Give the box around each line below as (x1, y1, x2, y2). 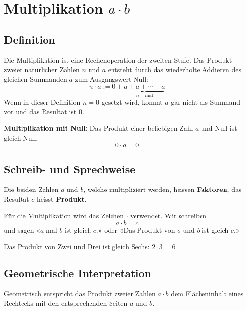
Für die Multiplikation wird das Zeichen (4, 210, 124, 220)
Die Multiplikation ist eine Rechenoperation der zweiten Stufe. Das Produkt (4, 54, 232, 65)
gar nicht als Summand (171, 96, 241, 107)
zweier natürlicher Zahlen (4, 64, 80, 74)
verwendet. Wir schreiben (130, 210, 207, 220)
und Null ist (201, 122, 237, 133)
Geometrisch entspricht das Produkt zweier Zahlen (4, 288, 156, 298)
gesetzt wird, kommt (101, 96, 163, 107)
